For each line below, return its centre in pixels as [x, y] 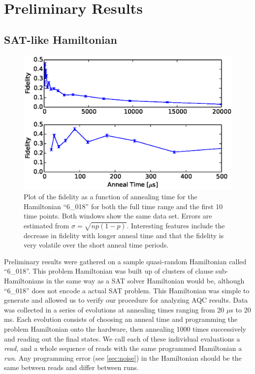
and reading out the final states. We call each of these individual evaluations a [122, 338]
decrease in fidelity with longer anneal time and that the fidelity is [124, 235]
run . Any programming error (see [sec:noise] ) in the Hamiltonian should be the [123, 358]
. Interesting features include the [176, 225]
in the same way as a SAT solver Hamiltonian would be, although [145, 280]
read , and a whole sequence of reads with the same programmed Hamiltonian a [123, 348]
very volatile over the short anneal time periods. [96, 245]
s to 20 [241, 309]
